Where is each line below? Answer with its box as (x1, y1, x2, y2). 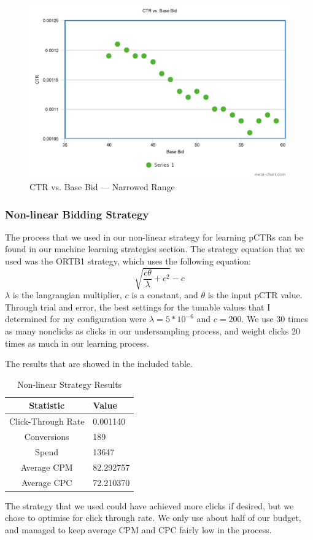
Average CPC (21, 476, 72, 488)
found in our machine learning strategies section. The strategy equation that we (5, 242, 305, 255)
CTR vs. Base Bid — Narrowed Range (29, 180, 175, 193)
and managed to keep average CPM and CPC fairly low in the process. (5, 523, 272, 536)
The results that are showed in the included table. (5, 357, 193, 370)
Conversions (24, 430, 69, 442)
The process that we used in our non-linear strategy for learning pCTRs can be (5, 230, 303, 243)
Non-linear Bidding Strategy (5, 206, 149, 222)
